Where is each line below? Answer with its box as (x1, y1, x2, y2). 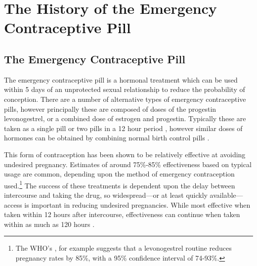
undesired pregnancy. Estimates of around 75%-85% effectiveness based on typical (4, 159, 252, 169)
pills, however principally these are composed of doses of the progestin (4, 103, 216, 114)
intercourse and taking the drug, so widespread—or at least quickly (4, 189, 208, 200)
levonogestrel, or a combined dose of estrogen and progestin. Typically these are (4, 113, 246, 124)
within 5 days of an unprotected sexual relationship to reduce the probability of (4, 84, 245, 94)
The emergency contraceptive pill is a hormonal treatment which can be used (4, 74, 238, 85)
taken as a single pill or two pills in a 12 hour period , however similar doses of (4, 123, 243, 133)
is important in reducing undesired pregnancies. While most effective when (24, 199, 251, 210)
